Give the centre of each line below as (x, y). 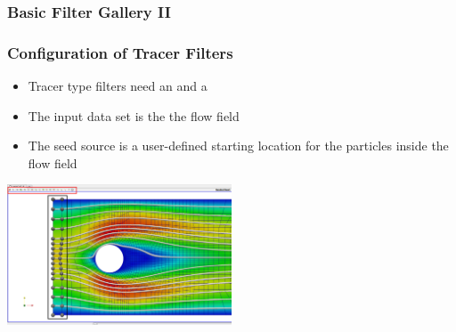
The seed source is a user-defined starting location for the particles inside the (238, 146)
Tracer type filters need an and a (118, 86)
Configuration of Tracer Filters (120, 52)
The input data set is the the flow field (134, 115)
